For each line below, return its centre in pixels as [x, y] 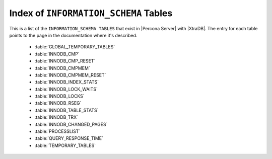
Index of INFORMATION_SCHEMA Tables [91, 13]
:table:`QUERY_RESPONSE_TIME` [69, 138]
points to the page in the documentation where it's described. [73, 35]
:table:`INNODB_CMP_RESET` [65, 61]
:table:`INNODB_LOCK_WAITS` [66, 89]
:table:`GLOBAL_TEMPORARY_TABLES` [75, 47]
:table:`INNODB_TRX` [56, 117]
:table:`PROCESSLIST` [57, 131]
